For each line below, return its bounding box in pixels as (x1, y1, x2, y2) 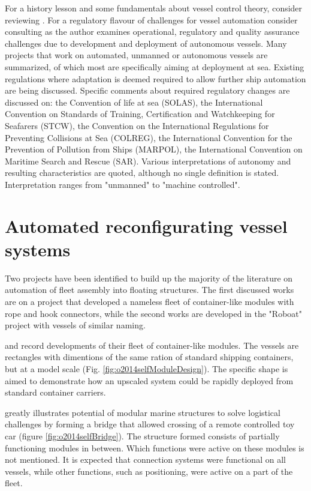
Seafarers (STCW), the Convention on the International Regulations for (5, 119, 269, 131)
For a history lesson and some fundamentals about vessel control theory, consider (5, 2, 303, 14)
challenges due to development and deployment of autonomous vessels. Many (5, 37, 287, 49)
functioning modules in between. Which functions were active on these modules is (5, 441, 304, 454)
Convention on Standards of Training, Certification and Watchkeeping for (5, 107, 275, 120)
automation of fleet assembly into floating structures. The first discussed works (5, 283, 294, 296)
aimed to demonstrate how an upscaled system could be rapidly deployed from (5, 374, 294, 387)
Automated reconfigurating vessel (5, 213, 288, 238)
